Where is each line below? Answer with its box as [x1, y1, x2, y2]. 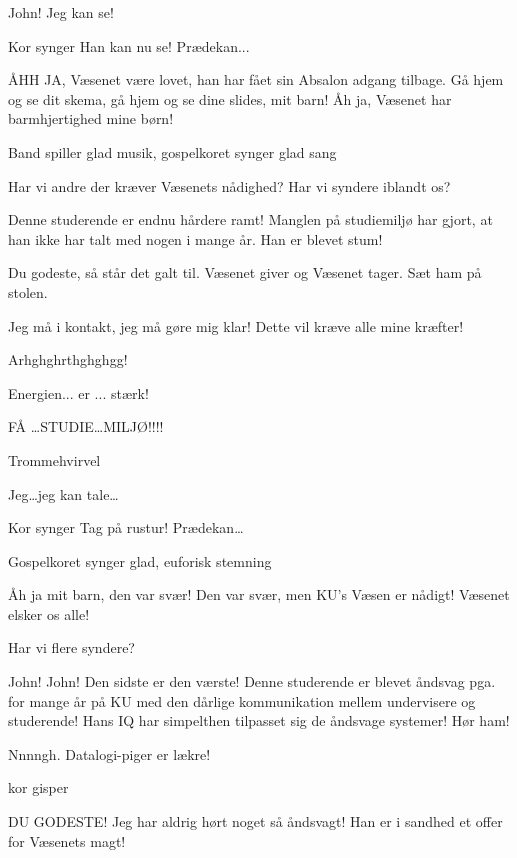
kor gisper [8, 777, 69, 798]
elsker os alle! [8, 603, 90, 624]
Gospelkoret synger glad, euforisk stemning [8, 550, 272, 571]
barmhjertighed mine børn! [8, 108, 174, 129]
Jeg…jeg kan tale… [8, 483, 119, 504]
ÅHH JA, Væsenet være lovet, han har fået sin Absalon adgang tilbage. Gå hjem [8, 69, 504, 90]
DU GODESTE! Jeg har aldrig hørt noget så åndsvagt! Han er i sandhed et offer [8, 811, 503, 832]
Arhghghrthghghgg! [8, 349, 128, 370]
